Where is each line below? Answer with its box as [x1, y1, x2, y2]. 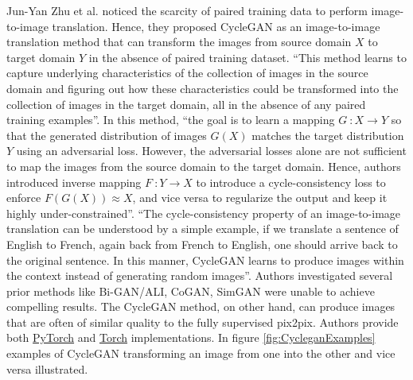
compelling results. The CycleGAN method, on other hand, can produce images [6, 298, 395, 315]
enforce [6, 189, 41, 206]
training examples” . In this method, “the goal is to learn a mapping [6, 111, 335, 128]
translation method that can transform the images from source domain [6, 33, 352, 50]
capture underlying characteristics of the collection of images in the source [6, 64, 368, 81]
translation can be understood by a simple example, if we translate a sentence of [6, 220, 399, 237]
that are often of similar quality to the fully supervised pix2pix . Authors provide [6, 313, 399, 330]
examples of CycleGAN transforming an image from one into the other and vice [6, 345, 395, 362]
